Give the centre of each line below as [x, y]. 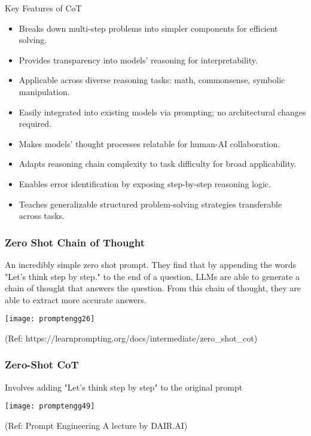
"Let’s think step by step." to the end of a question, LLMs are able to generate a [152, 276]
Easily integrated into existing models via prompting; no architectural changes [162, 112]
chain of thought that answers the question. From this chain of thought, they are [153, 288]
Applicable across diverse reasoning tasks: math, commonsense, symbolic [152, 80]
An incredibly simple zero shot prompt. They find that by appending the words [150, 264]
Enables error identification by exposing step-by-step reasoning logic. [145, 183]
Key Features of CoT [43, 8]
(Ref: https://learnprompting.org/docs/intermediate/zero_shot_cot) [131, 338]
